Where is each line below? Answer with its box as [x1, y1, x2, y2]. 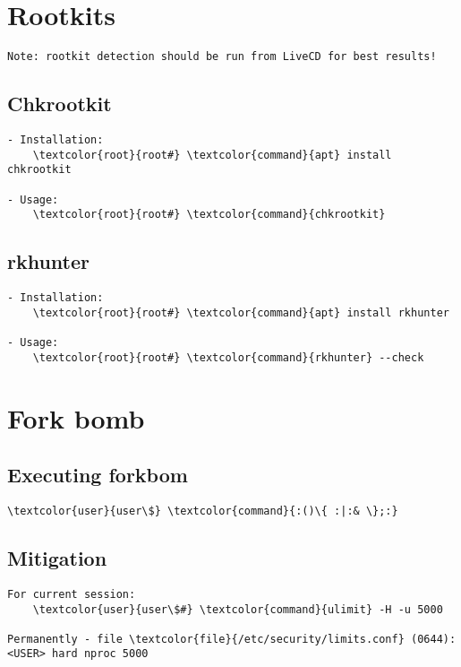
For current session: [7, 587, 136, 601]
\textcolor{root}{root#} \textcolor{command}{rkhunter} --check [32, 351, 424, 364]
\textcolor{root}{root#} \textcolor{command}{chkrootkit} [32, 208, 386, 221]
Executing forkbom [7, 461, 188, 489]
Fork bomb [7, 399, 145, 436]
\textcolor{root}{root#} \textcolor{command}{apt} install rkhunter [32, 306, 449, 319]
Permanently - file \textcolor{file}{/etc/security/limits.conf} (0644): [7, 632, 457, 645]
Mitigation [7, 544, 107, 572]
